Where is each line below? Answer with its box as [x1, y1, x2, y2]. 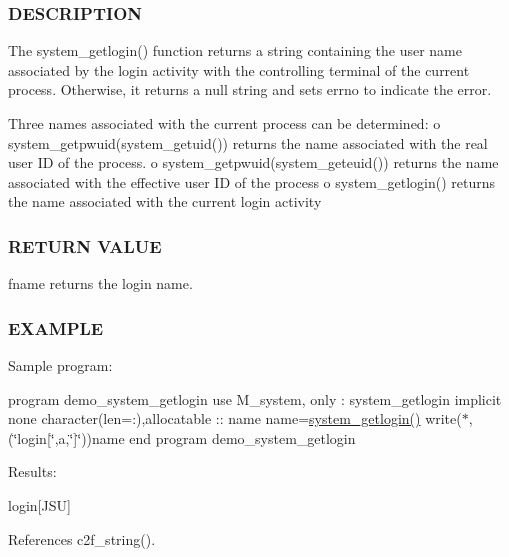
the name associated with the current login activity [8, 191, 322, 212]
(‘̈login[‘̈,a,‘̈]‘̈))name [8, 427, 125, 448]
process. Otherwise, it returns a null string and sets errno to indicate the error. [8, 79, 492, 100]
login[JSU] [8, 494, 71, 515]
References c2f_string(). [8, 528, 156, 549]
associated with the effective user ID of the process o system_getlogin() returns [8, 171, 496, 192]
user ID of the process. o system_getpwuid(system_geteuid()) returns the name [8, 152, 499, 173]
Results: [8, 461, 57, 482]
